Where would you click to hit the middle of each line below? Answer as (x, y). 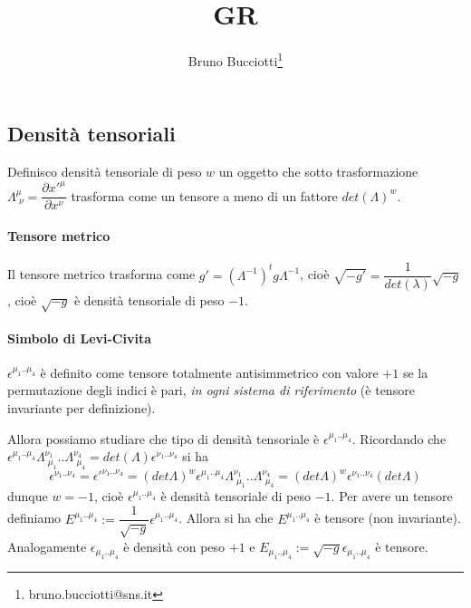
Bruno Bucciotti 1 (235, 59)
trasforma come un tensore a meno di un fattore (204, 195)
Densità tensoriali (91, 134)
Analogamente (47, 546)
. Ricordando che (399, 438)
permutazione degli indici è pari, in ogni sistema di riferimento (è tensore (211, 390)
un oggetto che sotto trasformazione (318, 172)
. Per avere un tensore (392, 496)
